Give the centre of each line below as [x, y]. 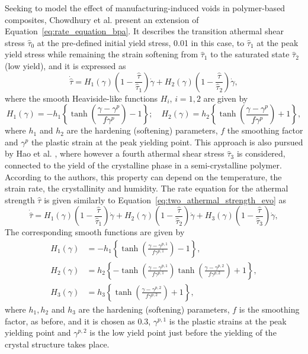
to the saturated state [250, 54]
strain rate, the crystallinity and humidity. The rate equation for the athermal [147, 188]
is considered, [261, 153]
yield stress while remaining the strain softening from [102, 54]
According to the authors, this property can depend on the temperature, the [143, 176]
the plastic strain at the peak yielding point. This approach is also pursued [167, 142]
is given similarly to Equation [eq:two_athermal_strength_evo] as [165, 199]
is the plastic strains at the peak [228, 321]
